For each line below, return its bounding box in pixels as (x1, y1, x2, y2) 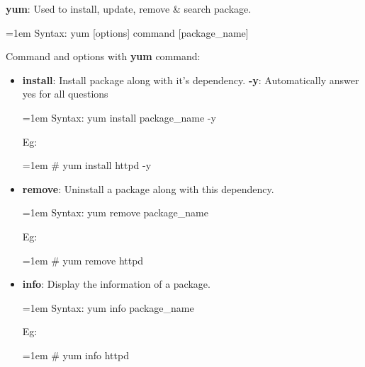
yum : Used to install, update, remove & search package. (6, 1, 252, 16)
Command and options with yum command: (6, 49, 201, 64)
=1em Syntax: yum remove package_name (22, 205, 208, 220)
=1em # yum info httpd (22, 347, 129, 362)
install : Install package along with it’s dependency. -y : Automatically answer (22, 72, 359, 87)
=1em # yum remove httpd (22, 252, 144, 267)
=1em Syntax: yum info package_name (22, 300, 194, 315)
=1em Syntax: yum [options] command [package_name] (6, 25, 249, 40)
